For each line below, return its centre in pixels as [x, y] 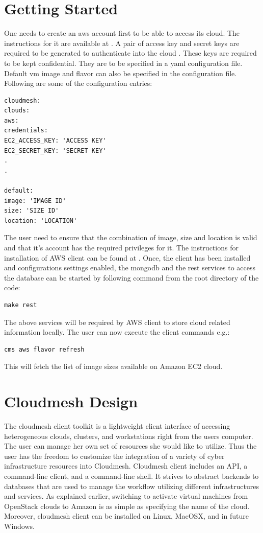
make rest [21, 305]
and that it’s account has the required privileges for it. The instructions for [121, 247]
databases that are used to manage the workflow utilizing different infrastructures [131, 486]
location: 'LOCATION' [41, 221]
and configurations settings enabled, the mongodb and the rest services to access [130, 268]
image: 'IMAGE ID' [35, 201]
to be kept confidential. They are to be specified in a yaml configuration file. [123, 63]
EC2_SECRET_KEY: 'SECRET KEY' [55, 150]
